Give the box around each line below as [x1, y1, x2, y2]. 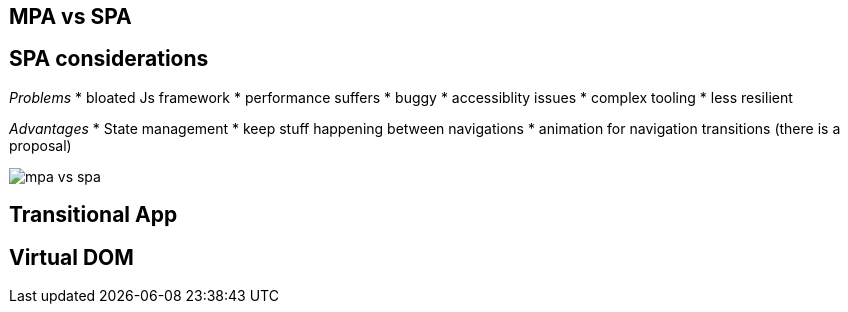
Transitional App [9, 202, 178, 228]
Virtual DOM [9, 244, 134, 270]
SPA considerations [9, 46, 209, 72]
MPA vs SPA [9, 4, 132, 29]
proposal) [9, 136, 72, 154]
